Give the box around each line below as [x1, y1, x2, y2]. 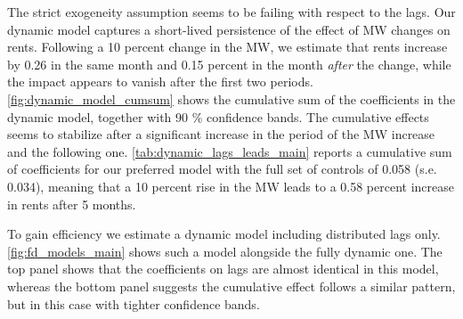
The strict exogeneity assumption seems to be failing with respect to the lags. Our [7, 3, 456, 20]
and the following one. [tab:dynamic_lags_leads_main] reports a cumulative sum [7, 142, 452, 160]
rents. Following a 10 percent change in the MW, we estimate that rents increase [7, 37, 448, 56]
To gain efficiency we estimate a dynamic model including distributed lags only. [7, 225, 441, 243]
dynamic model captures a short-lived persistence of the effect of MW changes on [7, 20, 451, 38]
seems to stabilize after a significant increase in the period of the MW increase [7, 125, 435, 143]
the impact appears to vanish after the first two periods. [7, 72, 313, 91]
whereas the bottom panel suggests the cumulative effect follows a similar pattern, [7, 276, 456, 295]
